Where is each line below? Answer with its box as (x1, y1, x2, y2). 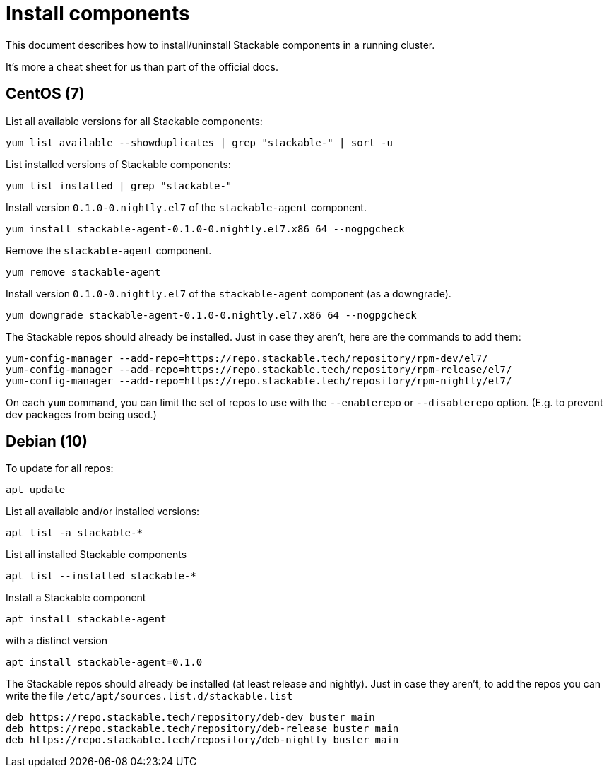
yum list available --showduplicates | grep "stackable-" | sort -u (6, 136, 393, 148)
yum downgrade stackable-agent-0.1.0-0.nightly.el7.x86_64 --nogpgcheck (6, 309, 417, 321)
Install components (6, 1, 190, 25)
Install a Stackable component (6, 591, 146, 604)
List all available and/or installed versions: (6, 505, 200, 518)
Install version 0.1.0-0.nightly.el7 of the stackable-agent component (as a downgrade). (6, 287, 451, 300)
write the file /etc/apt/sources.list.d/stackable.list (6, 690, 293, 702)
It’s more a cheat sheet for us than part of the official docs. (6, 60, 279, 73)
